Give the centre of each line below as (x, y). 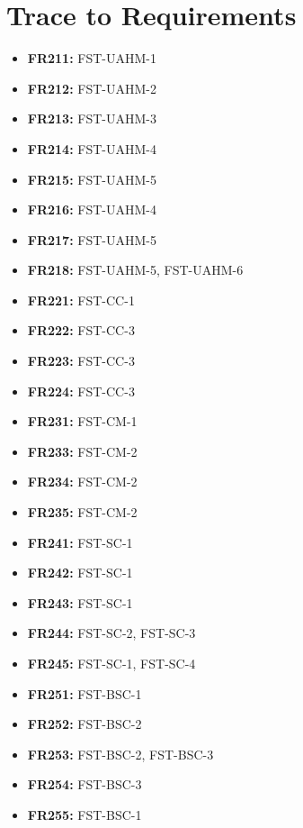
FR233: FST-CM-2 (82, 451)
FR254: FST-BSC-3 (85, 784)
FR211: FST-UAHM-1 (92, 58)
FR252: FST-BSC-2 (85, 724)
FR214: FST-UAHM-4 (92, 148)
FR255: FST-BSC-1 (85, 814)
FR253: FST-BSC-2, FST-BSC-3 (120, 754)
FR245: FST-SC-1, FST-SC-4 (111, 663)
